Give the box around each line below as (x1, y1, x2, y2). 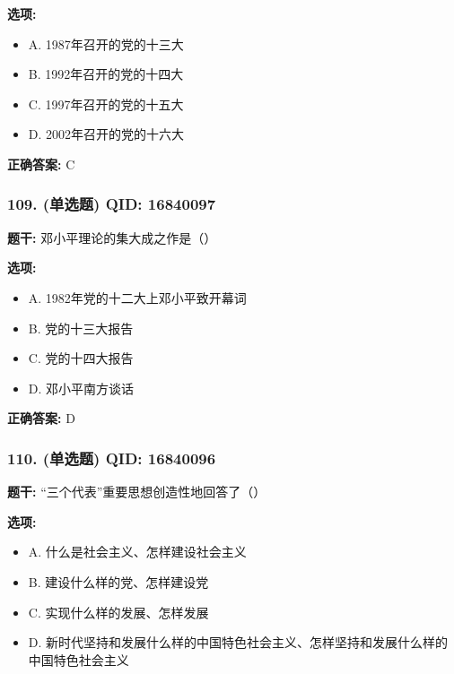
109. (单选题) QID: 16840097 (7, 193, 216, 215)
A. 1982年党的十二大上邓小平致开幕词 (28, 288, 247, 307)
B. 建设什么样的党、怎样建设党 (28, 572, 209, 591)
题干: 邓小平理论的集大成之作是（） (7, 228, 217, 246)
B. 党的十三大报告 (28, 318, 134, 337)
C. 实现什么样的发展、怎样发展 (28, 602, 209, 621)
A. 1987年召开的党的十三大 (28, 34, 184, 53)
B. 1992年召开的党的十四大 (28, 65, 184, 83)
